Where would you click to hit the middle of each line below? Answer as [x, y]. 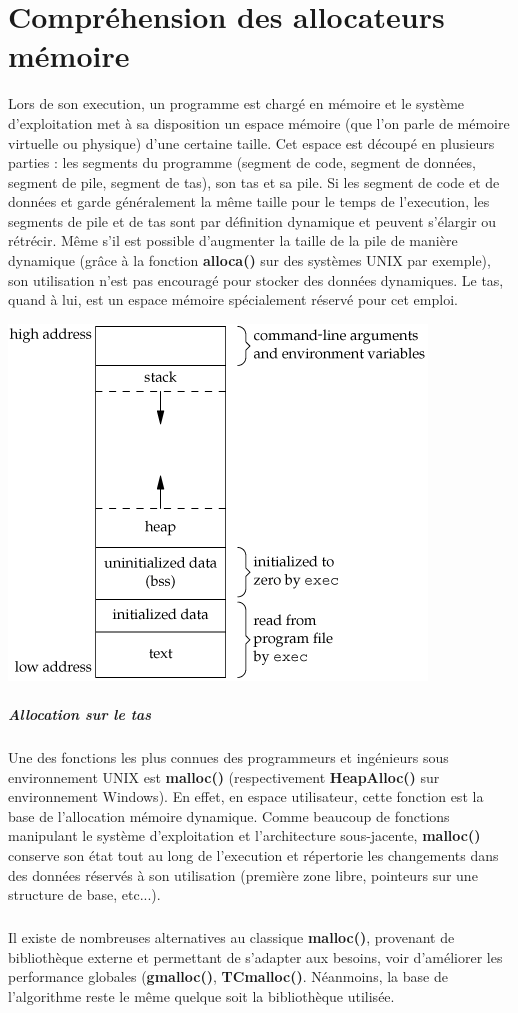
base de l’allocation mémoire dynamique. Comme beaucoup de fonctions [229, 815]
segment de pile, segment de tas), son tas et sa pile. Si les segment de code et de [254, 181]
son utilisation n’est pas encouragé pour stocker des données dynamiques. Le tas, [256, 279]
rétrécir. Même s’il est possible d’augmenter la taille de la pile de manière [233, 240]
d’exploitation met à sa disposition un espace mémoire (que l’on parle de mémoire [259, 122]
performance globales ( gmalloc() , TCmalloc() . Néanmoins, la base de [228, 976]
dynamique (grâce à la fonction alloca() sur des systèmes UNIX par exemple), [249, 260]
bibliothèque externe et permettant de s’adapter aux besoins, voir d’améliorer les [255, 956]
